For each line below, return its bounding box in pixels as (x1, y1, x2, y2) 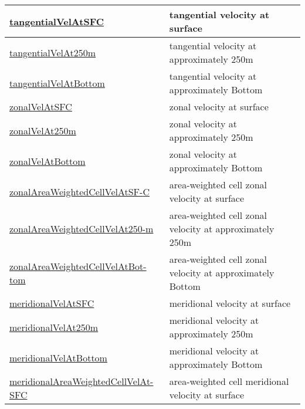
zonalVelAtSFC (9, 100, 72, 113)
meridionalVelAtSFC (9, 296, 94, 310)
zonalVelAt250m (9, 123, 76, 137)
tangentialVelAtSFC (9, 14, 104, 28)
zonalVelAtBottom (9, 154, 86, 168)
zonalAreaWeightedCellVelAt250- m (9, 222, 154, 235)
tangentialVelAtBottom (9, 76, 105, 90)
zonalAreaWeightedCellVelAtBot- (9, 259, 147, 273)
